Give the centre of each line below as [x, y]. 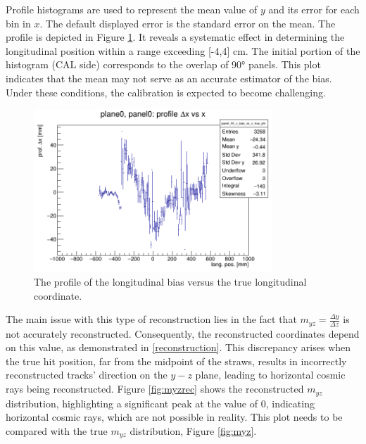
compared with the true [57, 430]
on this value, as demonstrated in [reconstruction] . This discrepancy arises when [178, 347]
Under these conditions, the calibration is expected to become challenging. [166, 92]
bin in [18, 23]
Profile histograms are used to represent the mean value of [132, 9]
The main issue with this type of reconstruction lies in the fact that [151, 319]
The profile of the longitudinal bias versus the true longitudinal [170, 282]
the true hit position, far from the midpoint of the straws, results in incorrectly [176, 361]
